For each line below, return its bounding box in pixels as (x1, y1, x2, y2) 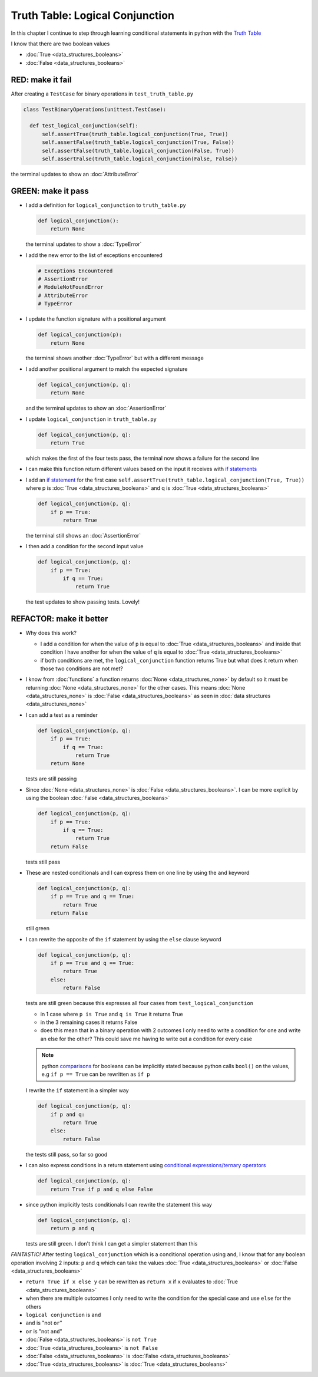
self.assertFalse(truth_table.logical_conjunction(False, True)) (42, 147, 235, 154)
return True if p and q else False (50, 1185, 153, 1192)
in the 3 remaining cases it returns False (40, 1019, 138, 1026)
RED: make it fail (11, 74, 72, 85)
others (25, 1303, 42, 1310)
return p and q (50, 1225, 94, 1231)
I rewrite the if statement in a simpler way (25, 1087, 129, 1094)
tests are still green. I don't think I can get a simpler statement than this (25, 1240, 198, 1247)
